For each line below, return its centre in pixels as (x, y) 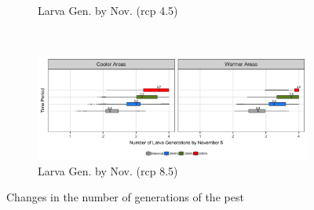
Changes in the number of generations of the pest (125, 197)
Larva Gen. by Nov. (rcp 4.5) (108, 10)
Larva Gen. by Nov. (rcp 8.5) (108, 170)
